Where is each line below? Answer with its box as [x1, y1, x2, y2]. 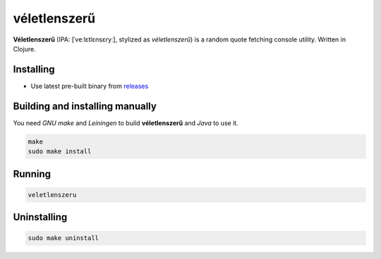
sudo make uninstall [28, 234, 99, 242]
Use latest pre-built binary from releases [30, 82, 149, 90]
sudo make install [28, 148, 92, 156]
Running [13, 168, 52, 179]
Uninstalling [13, 211, 68, 223]
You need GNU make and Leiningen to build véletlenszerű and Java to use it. [13, 118, 239, 127]
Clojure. [13, 44, 36, 53]
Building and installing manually [13, 100, 157, 112]
